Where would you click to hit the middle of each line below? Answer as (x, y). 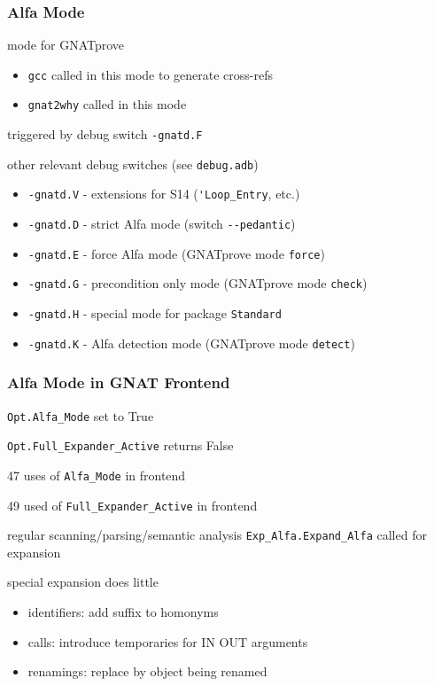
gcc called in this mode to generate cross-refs (150, 74)
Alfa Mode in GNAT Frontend (119, 382)
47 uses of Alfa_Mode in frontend (97, 475)
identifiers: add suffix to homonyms (123, 612)
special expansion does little (83, 582)
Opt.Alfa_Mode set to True (81, 415)
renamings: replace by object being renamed (147, 671)
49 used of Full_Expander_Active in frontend (132, 505)
